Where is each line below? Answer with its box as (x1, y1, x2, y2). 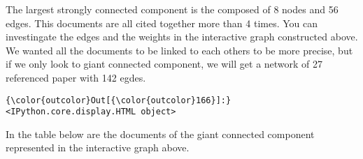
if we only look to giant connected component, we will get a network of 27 (6, 56, 323, 71)
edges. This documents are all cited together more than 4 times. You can (6, 15, 318, 30)
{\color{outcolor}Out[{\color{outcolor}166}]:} (6, 95, 232, 105)
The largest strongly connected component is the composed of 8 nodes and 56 (6, 2, 339, 16)
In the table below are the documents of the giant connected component (6, 126, 315, 141)
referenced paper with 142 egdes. (6, 70, 146, 84)
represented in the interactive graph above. (6, 140, 190, 155)
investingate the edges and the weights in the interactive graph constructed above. (6, 29, 358, 44)
